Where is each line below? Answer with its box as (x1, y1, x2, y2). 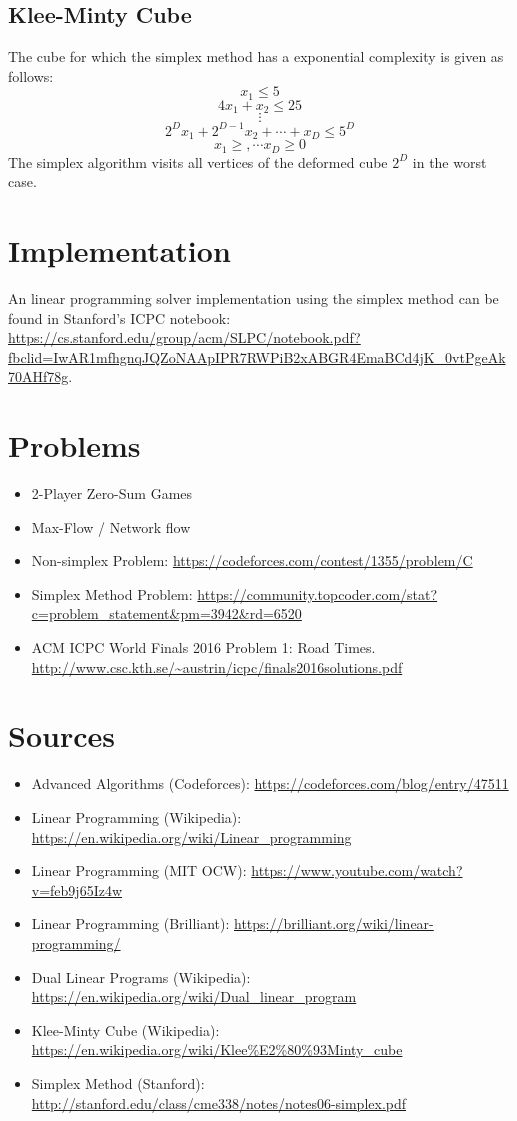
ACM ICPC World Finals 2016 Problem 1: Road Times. (31, 637, 376, 658)
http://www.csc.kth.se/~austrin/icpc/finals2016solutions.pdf (31, 656, 403, 677)
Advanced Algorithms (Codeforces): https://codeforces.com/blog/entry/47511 (31, 773, 509, 794)
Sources (8, 715, 115, 756)
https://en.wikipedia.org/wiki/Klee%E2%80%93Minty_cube (31, 1039, 403, 1060)
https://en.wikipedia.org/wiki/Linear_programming (31, 826, 352, 847)
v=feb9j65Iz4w (31, 879, 123, 900)
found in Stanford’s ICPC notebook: (8, 307, 231, 328)
